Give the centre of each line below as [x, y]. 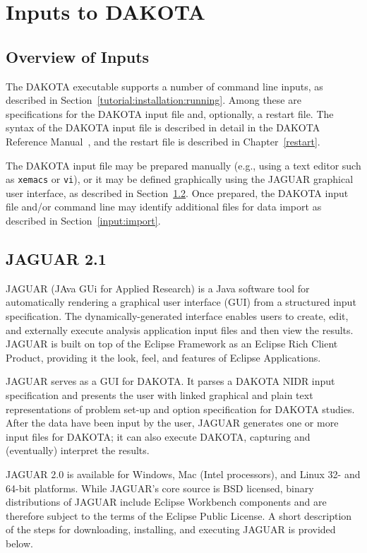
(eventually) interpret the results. [78, 450]
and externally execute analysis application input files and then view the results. [180, 329]
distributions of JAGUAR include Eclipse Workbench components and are [166, 502]
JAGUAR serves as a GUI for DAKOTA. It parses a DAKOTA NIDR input [170, 381]
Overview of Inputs [78, 56]
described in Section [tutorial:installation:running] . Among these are [154, 100]
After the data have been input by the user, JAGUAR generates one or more [172, 423]
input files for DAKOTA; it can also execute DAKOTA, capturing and [158, 436]
